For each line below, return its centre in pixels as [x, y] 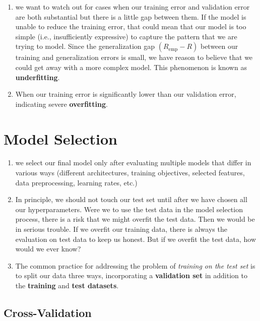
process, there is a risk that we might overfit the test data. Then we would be [135, 219]
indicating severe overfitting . [61, 104]
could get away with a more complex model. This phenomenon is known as [131, 67]
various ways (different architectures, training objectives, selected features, [130, 173]
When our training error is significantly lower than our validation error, [126, 94]
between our [219, 46]
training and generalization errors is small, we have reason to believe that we [134, 57]
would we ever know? [48, 249]
